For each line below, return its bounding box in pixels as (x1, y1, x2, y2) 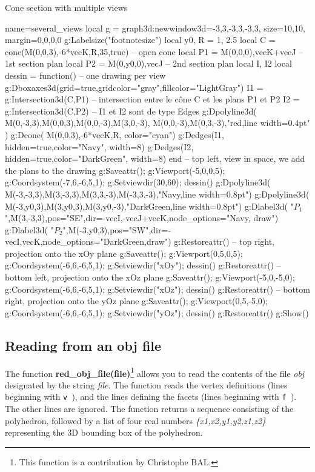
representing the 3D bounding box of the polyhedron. (5, 426, 203, 439)
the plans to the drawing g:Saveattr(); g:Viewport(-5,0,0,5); (5, 164, 225, 176)
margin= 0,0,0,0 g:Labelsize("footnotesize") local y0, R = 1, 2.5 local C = (5, 33, 276, 46)
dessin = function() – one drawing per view (5, 68, 166, 81)
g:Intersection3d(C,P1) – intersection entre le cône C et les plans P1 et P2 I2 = (5, 93, 300, 105)
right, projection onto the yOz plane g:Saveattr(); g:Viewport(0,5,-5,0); (5, 294, 268, 307)
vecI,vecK (5, 235, 41, 248)
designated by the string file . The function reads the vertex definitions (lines (5, 378, 288, 391)
